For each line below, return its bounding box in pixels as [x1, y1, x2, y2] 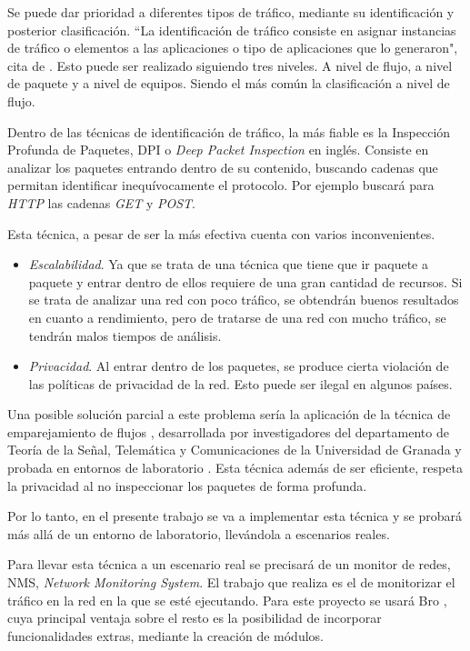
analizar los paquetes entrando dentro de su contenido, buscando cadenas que [7, 157, 438, 176]
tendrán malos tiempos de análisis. [28, 325, 222, 345]
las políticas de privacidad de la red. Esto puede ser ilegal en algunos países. [28, 374, 453, 393]
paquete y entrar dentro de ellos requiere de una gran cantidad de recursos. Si [28, 272, 463, 291]
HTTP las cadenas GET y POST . [7, 193, 195, 212]
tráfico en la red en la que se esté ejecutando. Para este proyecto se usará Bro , [7, 590, 447, 609]
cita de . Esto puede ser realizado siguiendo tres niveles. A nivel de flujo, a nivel [7, 55, 453, 75]
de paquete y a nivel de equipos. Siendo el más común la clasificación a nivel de [7, 74, 450, 93]
